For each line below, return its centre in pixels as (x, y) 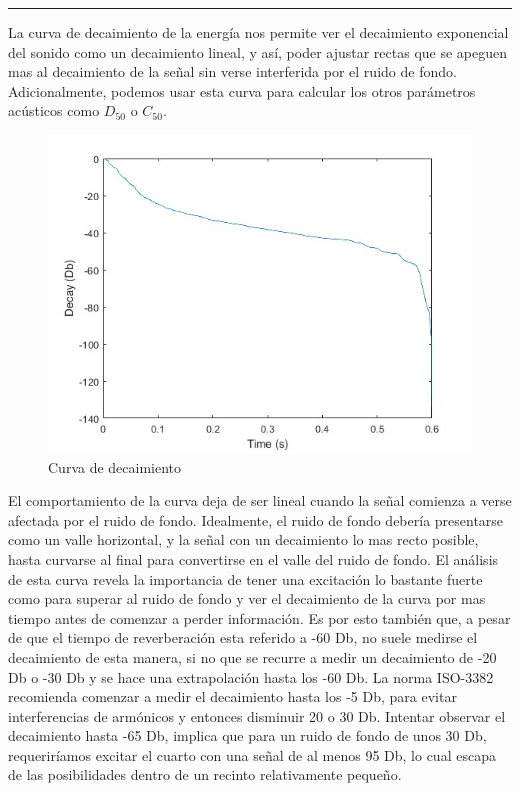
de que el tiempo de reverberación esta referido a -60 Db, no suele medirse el (243, 637)
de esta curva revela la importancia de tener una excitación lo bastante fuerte (245, 578)
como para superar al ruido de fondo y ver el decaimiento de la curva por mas (247, 598)
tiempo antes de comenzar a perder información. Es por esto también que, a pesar (259, 617)
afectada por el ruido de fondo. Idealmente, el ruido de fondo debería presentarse (256, 519)
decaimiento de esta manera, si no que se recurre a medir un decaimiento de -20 (252, 656)
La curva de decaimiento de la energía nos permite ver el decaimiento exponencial (258, 32)
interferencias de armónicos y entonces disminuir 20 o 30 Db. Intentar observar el (257, 715)
